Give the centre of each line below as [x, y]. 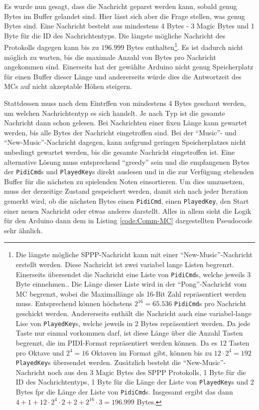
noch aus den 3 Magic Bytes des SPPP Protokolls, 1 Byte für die [147, 372]
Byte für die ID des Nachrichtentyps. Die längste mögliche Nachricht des [115, 35]
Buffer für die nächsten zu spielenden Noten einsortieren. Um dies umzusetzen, [124, 181]
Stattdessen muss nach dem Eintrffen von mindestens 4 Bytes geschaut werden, [125, 103]
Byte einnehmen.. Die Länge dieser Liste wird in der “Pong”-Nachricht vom [131, 284]
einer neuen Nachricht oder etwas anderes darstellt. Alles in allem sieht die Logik [128, 210]
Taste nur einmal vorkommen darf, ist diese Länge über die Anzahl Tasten [129, 333]
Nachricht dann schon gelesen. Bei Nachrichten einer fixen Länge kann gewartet [126, 123]
